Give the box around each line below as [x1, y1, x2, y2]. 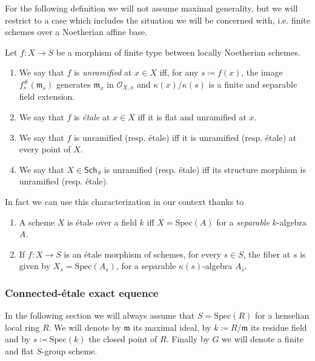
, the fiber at [243, 247, 291, 260]
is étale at [73, 111, 110, 123]
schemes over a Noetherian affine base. [5, 25, 148, 38]
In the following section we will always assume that [5, 309, 195, 322]
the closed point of [88, 333, 157, 345]
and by [5, 333, 31, 345]
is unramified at [73, 66, 132, 79]
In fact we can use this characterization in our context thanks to [5, 195, 244, 207]
